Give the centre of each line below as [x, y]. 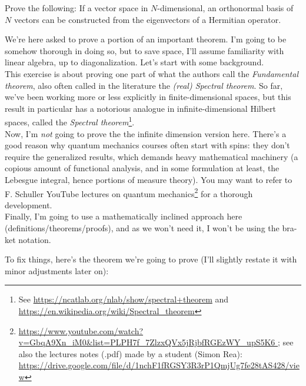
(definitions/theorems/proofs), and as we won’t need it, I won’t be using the [142, 228]
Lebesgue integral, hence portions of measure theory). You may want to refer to [149, 179]
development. [29, 204]
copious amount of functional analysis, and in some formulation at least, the [142, 168]
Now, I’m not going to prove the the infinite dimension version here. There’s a [146, 133]
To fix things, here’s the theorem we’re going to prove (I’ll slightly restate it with [151, 259]
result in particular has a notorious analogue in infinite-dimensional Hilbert [141, 108]
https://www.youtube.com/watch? [81, 330]
